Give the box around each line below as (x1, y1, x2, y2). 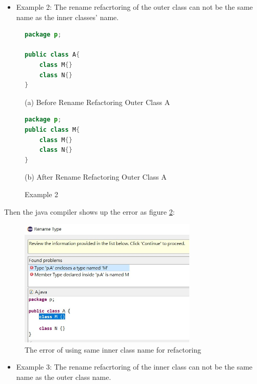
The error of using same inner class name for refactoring (25, 344, 201, 355)
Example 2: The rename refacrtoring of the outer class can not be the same (16, 2, 253, 12)
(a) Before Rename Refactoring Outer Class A (25, 96, 170, 107)
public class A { (25, 51, 80, 59)
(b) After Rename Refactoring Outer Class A (25, 171, 167, 182)
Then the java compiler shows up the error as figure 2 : (4, 206, 175, 217)
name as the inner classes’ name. (16, 11, 119, 22)
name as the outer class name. (16, 371, 111, 382)
